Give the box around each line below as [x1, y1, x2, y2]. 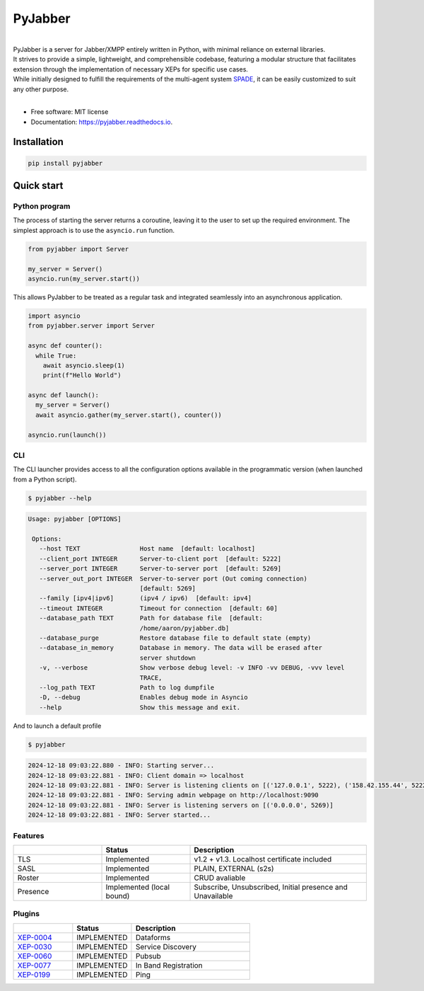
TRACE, [139, 673, 163, 682]
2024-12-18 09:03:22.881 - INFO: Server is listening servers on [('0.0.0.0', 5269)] [28, 801, 334, 809]
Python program [13, 202, 71, 212]
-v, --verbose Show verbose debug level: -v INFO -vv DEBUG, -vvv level [39, 664, 346, 672]
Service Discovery [135, 941, 197, 951]
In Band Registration [135, 960, 203, 970]
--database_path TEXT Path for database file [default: [39, 614, 263, 622]
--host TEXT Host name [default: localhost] [39, 545, 256, 553]
